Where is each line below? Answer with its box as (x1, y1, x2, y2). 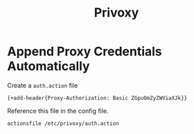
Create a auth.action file (7, 81, 78, 89)
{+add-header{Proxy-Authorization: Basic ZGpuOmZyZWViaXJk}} (7, 95, 188, 102)
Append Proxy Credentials (7, 44, 163, 59)
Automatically (7, 59, 90, 74)
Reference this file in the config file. (7, 106, 109, 115)
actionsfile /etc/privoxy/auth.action (7, 119, 119, 127)
